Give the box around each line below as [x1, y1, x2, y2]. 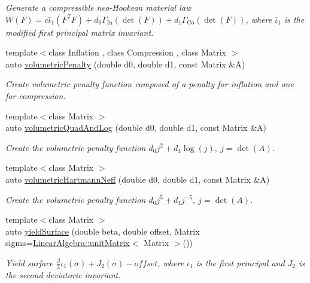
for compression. [5, 89, 66, 101]
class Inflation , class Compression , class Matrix [48, 46, 226, 59]
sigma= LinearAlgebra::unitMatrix [5, 236, 130, 249]
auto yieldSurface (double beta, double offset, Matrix [5, 224, 200, 237]
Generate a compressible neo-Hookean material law [5, 1, 192, 13]
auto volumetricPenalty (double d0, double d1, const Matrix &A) [5, 57, 245, 70]
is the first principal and [196, 256, 285, 269]
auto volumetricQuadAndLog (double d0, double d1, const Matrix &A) [5, 121, 266, 134]
